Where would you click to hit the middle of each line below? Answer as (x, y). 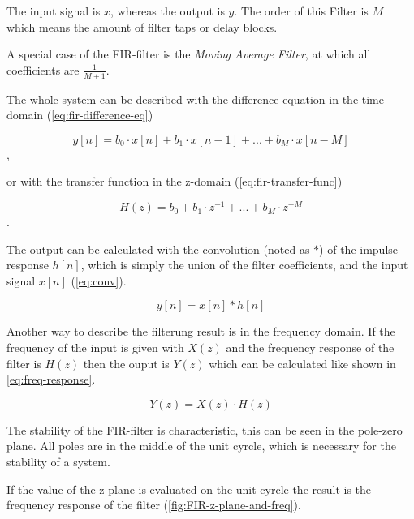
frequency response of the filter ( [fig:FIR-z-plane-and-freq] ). (154, 505)
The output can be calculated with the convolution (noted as (158, 249)
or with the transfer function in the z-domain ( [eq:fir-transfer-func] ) (175, 181)
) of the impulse (359, 249)
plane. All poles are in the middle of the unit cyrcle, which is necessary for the (201, 446)
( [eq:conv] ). (99, 280)
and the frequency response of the (310, 347)
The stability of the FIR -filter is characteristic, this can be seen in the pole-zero (205, 429)
